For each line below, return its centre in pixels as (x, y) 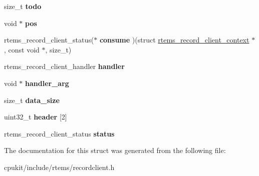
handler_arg (47, 83)
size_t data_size (32, 100)
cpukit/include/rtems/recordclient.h (59, 167)
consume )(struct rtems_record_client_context (174, 40)
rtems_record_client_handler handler (64, 66)
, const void (22, 49)
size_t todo (23, 6)
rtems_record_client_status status (59, 133)
